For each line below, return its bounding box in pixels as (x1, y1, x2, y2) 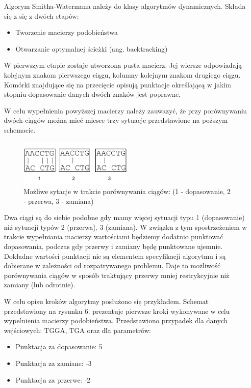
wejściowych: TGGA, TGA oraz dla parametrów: (4, 325, 151, 335)
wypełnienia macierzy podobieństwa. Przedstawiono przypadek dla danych (4, 315, 227, 326)
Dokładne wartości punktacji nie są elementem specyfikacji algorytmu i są (4, 250, 226, 261)
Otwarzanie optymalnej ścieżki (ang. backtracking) (15, 43, 168, 54)
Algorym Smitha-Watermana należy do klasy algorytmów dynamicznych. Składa (4, 1, 246, 11)
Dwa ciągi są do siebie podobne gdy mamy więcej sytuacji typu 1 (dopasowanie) (4, 212, 245, 222)
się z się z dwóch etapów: (4, 10, 79, 21)
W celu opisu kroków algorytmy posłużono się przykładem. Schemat (4, 296, 209, 306)
